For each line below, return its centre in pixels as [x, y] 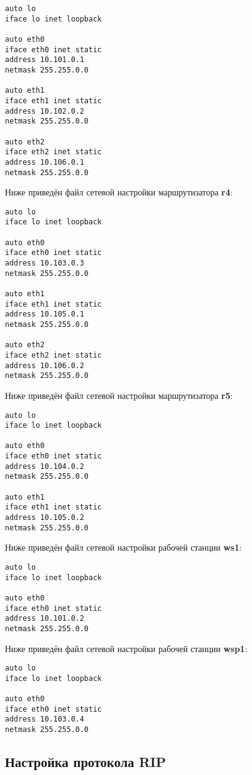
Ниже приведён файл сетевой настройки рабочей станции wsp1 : [126, 648]
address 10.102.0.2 [45, 111]
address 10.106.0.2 [45, 365]
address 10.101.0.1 [45, 60]
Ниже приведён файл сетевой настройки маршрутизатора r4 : [119, 192]
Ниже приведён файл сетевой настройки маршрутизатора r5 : [119, 395]
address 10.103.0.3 [45, 263]
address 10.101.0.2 [45, 619]
